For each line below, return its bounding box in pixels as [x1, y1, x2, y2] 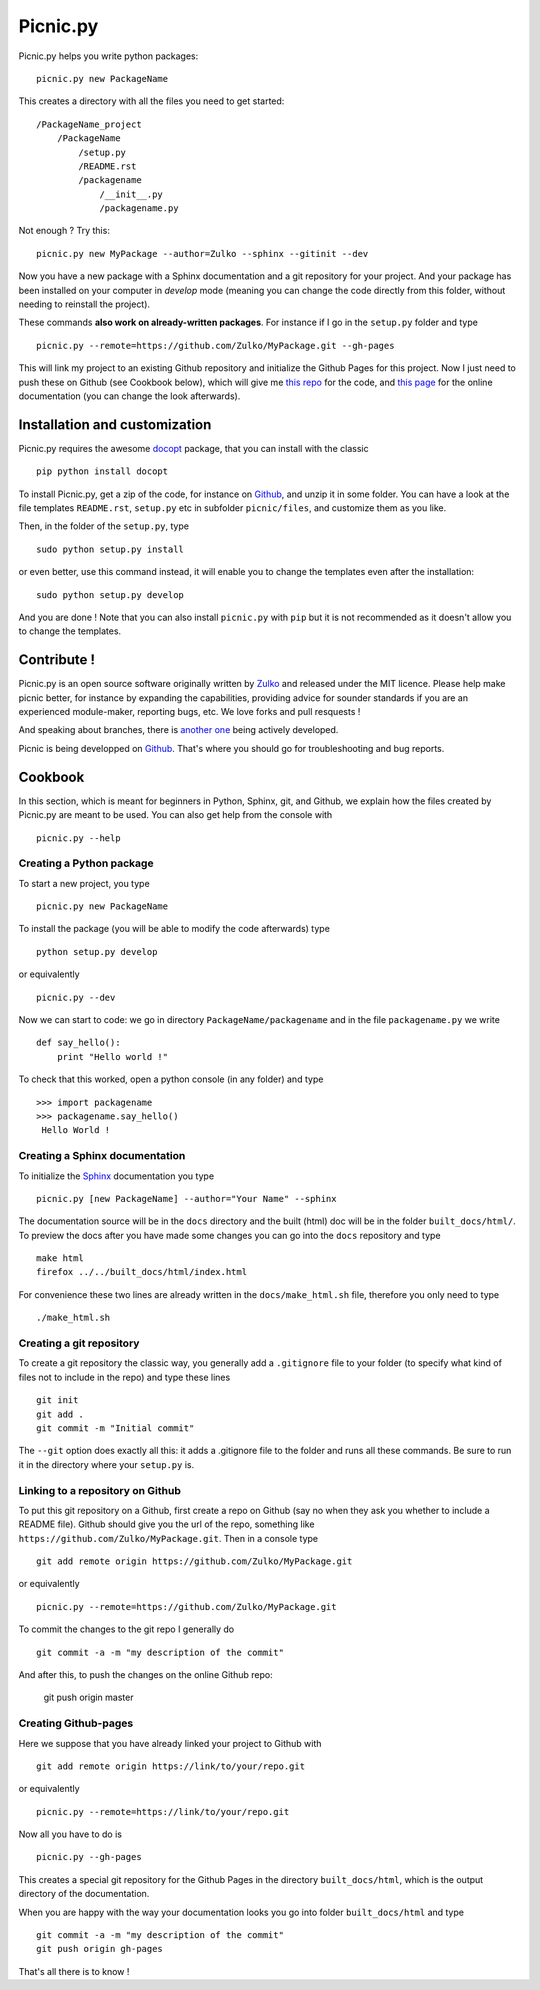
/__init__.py [99, 188, 164, 200]
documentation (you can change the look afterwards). [18, 390, 241, 402]
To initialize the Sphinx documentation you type [18, 1170, 215, 1182]
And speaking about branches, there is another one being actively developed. [18, 724, 339, 736]
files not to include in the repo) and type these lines [18, 1371, 231, 1383]
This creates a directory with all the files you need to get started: [18, 95, 285, 107]
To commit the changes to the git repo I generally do [18, 1623, 235, 1635]
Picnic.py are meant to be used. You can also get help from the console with [18, 809, 333, 821]
